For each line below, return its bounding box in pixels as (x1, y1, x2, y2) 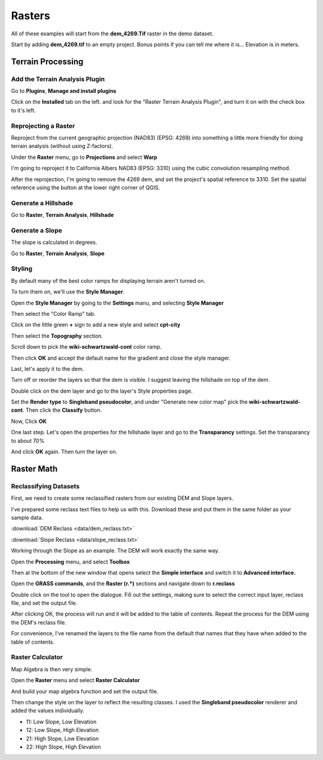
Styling (11, 264, 33, 273)
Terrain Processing (11, 56, 84, 67)
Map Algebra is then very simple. (11, 665, 93, 672)
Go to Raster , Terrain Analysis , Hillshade (11, 212, 114, 219)
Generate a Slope (11, 226, 62, 234)
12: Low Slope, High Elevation (26, 726, 99, 734)
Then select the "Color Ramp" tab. (11, 310, 96, 317)
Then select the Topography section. (11, 332, 103, 339)
